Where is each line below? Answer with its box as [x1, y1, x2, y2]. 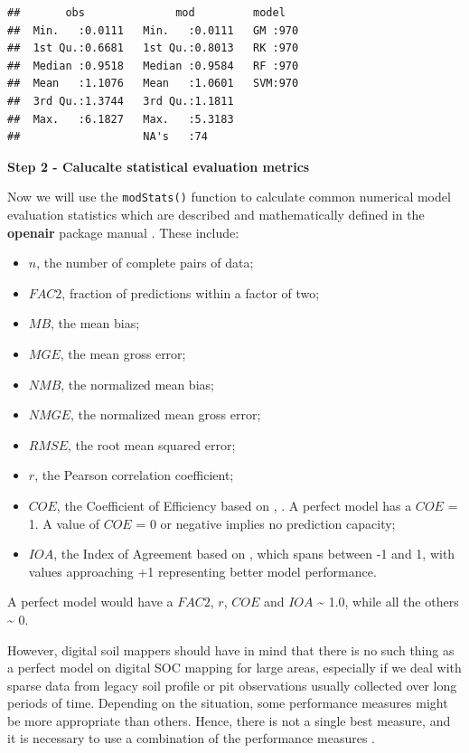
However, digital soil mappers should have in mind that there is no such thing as [7, 640, 455, 659]
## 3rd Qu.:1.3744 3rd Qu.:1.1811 [7, 94, 234, 108]
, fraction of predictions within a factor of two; [61, 283, 320, 302]
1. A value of [28, 513, 99, 532]
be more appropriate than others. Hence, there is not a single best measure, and [7, 711, 451, 729]
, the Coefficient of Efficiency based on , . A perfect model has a [56, 495, 412, 514]
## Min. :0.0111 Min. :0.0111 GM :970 [7, 24, 299, 37]
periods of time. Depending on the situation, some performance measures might [7, 693, 448, 712]
